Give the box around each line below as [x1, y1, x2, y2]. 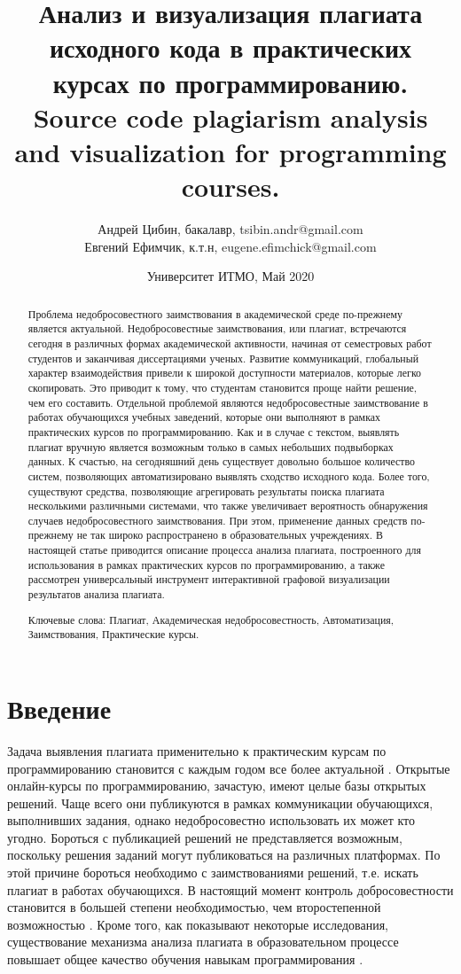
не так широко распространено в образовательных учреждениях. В [76, 527, 383, 542]
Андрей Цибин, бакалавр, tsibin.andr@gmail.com [98, 220, 363, 238]
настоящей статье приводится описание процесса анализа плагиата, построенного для [27, 542, 421, 557]
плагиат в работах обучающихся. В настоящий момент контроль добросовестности [7, 880, 454, 899]
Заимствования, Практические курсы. [27, 627, 199, 642]
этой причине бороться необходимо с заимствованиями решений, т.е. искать [7, 863, 418, 882]
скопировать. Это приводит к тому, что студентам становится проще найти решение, [27, 379, 418, 394]
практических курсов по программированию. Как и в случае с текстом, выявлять [27, 424, 400, 439]
